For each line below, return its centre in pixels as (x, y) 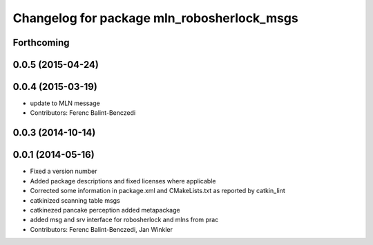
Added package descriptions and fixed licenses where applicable (123, 181)
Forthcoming (41, 43)
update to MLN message (65, 103)
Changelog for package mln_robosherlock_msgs (155, 18)
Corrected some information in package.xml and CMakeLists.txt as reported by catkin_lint (158, 191)
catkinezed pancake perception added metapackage (105, 210)
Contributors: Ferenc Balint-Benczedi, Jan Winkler (101, 229)
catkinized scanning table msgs (75, 200)
